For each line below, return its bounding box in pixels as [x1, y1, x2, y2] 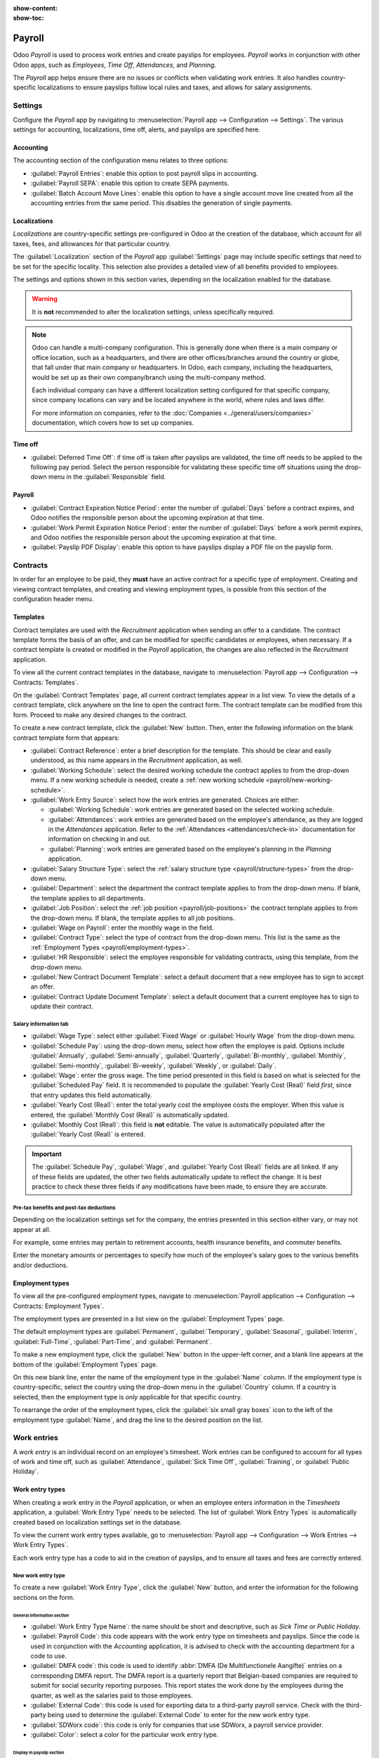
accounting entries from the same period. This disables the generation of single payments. [30, 198, 293, 207]
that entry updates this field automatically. [30, 1091, 152, 1099]
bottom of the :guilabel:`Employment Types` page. [13, 1360, 158, 1368]
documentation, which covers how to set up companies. [32, 418, 194, 427]
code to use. [30, 1652, 67, 1660]
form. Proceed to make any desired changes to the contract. [13, 710, 187, 719]
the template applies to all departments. [30, 894, 145, 902]
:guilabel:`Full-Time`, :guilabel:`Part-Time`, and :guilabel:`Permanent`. [13, 1337, 212, 1346]
